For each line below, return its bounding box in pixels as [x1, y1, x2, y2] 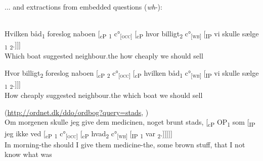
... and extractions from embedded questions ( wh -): [5, 2, 162, 12]
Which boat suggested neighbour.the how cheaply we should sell [5, 50, 203, 61]
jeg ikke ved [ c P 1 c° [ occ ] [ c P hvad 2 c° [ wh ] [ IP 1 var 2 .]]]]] [5, 128, 172, 140]
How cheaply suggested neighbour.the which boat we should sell [5, 90, 203, 100]
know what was [5, 149, 52, 159]
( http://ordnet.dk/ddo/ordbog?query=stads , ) [5, 106, 149, 117]
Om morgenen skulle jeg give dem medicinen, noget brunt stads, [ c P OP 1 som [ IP [5, 117, 255, 129]
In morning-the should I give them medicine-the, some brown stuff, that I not [5, 139, 245, 149]
